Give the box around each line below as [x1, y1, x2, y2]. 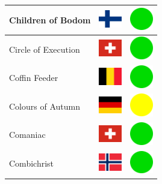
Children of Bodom [9, 13, 91, 26]
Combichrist [9, 157, 54, 170]
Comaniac [9, 128, 46, 141]
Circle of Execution [9, 43, 80, 55]
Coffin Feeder [9, 71, 58, 84]
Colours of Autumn [9, 99, 80, 112]
